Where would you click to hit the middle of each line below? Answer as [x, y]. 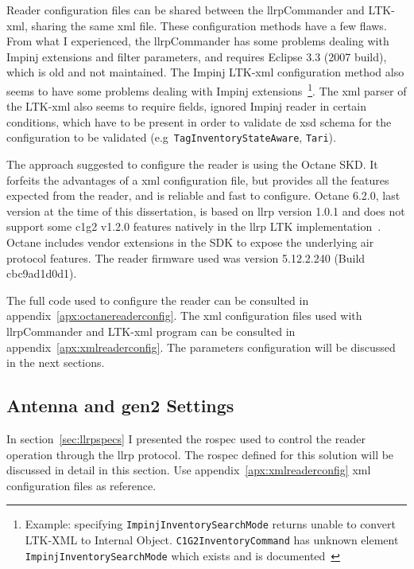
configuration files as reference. [81, 485]
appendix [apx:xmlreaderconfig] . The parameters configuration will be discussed [201, 347]
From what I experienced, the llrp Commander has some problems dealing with [198, 41]
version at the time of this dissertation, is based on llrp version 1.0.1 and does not [206, 210]
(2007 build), [355, 56]
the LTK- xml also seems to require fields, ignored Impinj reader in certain [187, 106]
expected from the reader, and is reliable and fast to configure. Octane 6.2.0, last [203, 195]
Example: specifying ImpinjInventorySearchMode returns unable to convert [210, 524]
